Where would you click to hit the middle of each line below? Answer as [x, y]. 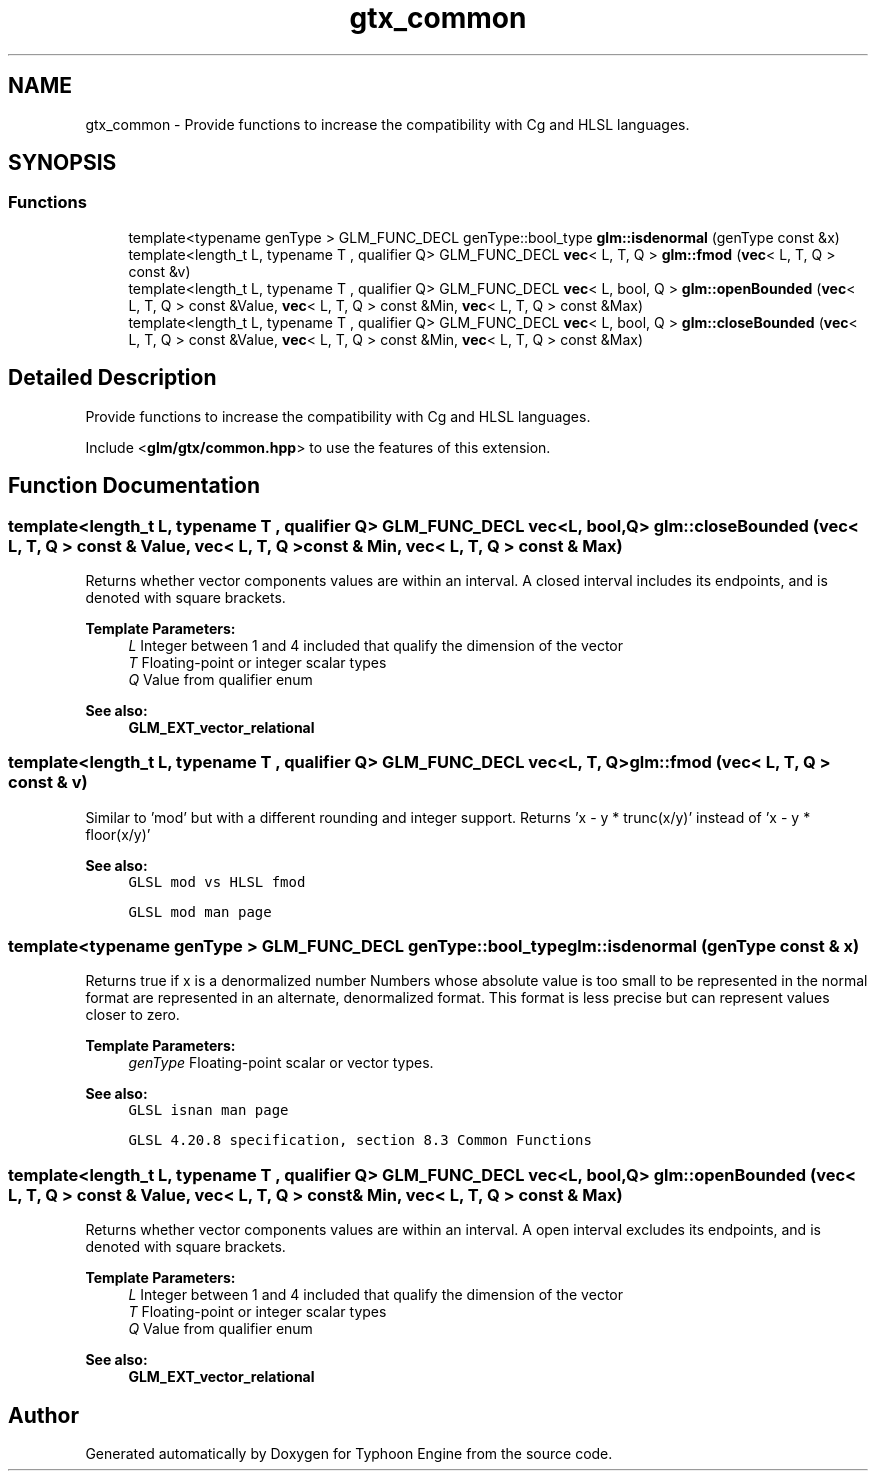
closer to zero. [132, 1015]
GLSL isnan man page [208, 1110]
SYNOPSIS [62, 163]
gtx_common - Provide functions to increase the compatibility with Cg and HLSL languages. [387, 124]
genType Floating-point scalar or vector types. [281, 1063]
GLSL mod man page [200, 911]
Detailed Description [112, 378]
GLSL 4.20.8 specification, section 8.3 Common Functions [360, 1140]
